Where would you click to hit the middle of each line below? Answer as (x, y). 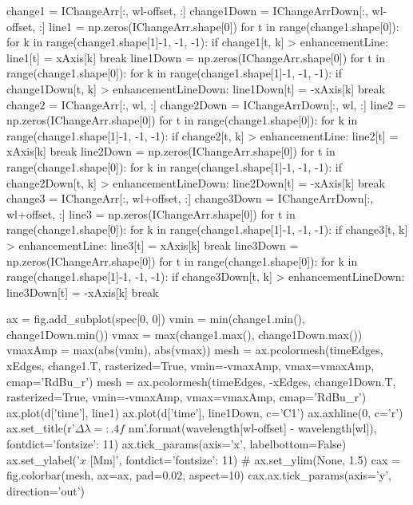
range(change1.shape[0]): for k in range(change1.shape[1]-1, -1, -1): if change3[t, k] (207, 229)
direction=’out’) (46, 490)
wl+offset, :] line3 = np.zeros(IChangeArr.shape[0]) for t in (151, 213)
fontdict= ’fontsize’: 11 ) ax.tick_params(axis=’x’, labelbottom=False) (177, 444)
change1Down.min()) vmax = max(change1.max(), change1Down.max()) (185, 334)
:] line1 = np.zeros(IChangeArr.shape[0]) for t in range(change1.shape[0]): (219, 26)
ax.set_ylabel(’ (43, 459)
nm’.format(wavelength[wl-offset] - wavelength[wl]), (252, 428)
